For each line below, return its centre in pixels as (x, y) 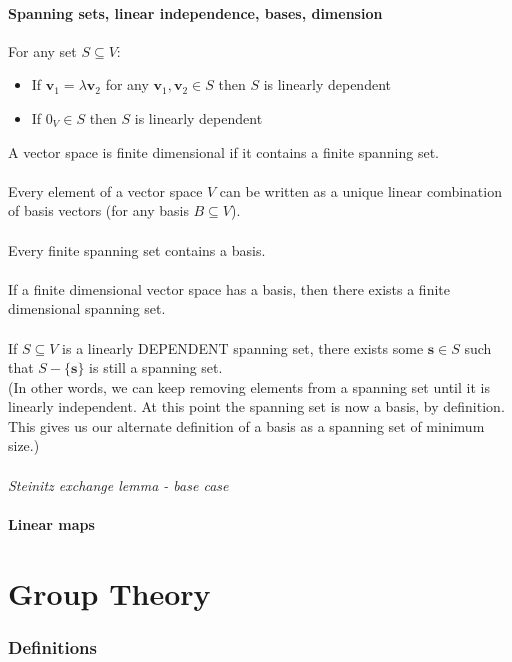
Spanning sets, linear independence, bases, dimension (195, 12)
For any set (42, 50)
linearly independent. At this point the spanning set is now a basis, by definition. (256, 406)
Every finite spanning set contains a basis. (137, 249)
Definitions (52, 646)
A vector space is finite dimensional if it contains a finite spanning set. (223, 151)
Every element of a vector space (105, 190)
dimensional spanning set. (87, 308)
